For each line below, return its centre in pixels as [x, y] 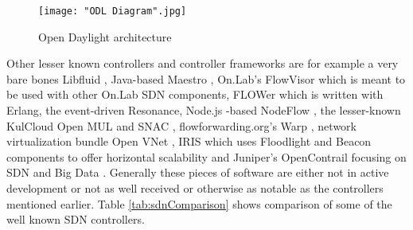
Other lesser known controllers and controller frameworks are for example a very [203, 63]
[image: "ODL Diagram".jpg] [113, 11]
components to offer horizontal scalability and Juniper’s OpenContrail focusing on [206, 156]
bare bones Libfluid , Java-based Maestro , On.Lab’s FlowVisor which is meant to [206, 78]
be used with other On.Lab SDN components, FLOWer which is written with [195, 94]
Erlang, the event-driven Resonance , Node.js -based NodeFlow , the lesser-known [204, 110]
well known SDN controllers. [76, 219]
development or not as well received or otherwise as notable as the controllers [195, 188]
